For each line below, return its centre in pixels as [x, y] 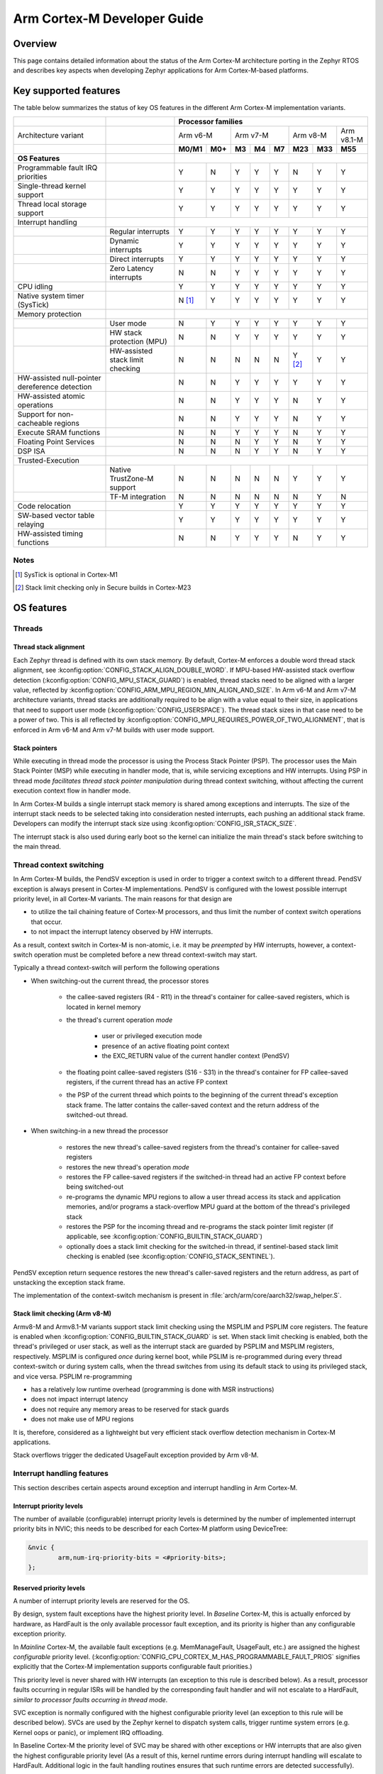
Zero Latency [132, 268]
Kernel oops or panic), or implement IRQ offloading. [88, 1732]
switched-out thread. [97, 1115]
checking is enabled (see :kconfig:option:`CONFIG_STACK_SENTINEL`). [171, 1257]
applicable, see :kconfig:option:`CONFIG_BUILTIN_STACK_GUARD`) [164, 1236]
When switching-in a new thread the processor [100, 1131]
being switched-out [95, 1187]
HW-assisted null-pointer [60, 378]
